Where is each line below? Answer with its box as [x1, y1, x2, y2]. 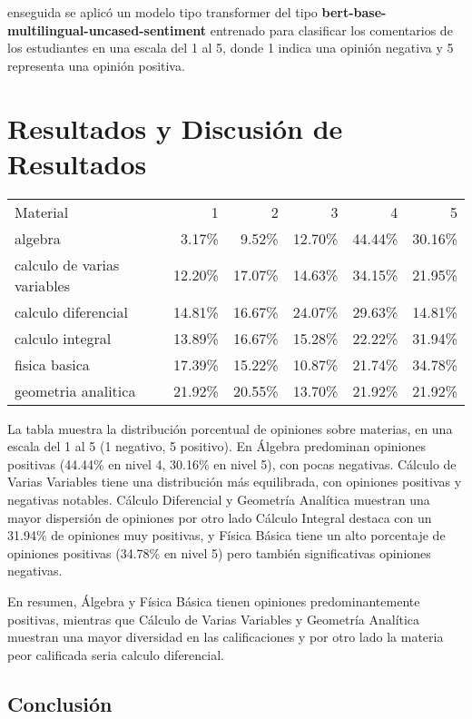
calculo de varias [15, 253, 120, 275]
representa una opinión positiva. [7, 55, 185, 74]
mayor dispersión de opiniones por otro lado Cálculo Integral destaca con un [7, 507, 432, 527]
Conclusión [7, 689, 113, 717]
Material [15, 201, 69, 222]
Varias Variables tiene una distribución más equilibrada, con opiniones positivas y [7, 472, 462, 491]
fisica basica [15, 353, 90, 375]
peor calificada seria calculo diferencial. [7, 645, 224, 664]
